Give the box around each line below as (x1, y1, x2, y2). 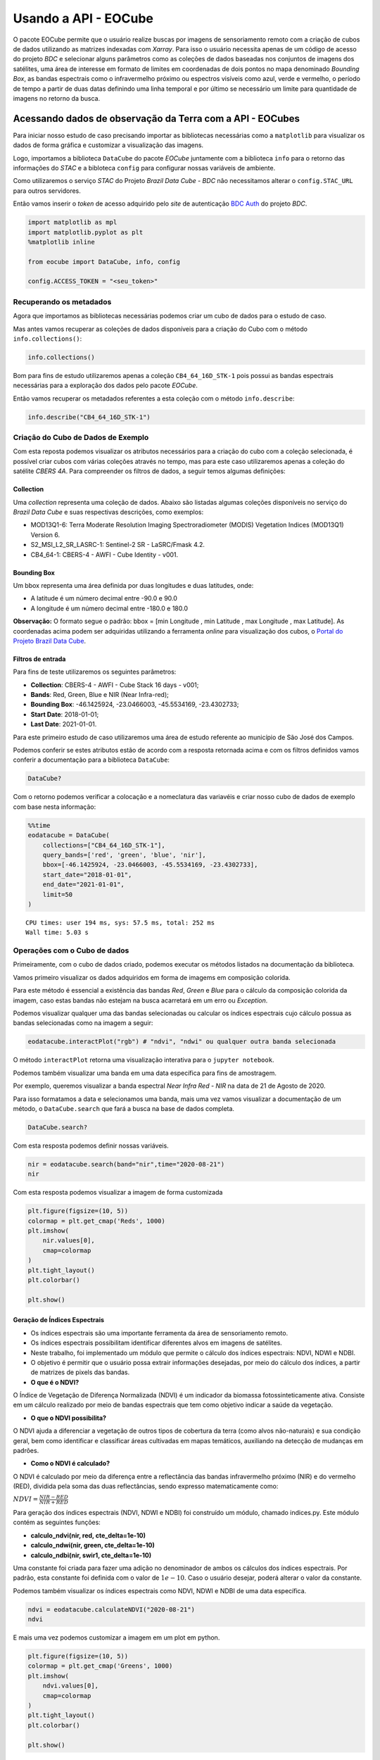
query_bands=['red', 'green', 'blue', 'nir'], (42, 850, 207, 859)
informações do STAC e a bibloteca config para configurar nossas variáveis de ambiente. (13, 163, 276, 172)
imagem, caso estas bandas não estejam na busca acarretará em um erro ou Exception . (13, 996, 268, 1005)
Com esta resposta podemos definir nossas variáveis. (13, 1141, 169, 1150)
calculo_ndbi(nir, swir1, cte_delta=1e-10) (30, 1551, 152, 1559)
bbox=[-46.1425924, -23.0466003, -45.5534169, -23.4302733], (42, 861, 258, 869)
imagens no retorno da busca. (13, 94, 101, 102)
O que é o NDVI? (30, 1378, 80, 1386)
